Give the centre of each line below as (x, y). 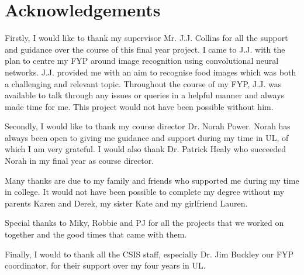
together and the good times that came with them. (96, 234)
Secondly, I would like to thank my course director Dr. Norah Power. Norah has (148, 126)
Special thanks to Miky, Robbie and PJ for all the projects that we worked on (144, 223)
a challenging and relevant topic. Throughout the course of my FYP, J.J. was (143, 83)
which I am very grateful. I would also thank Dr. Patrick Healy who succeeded (145, 149)
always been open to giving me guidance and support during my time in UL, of (147, 137)
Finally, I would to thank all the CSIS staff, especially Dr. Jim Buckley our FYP (149, 254)
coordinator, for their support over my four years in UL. (105, 265)
